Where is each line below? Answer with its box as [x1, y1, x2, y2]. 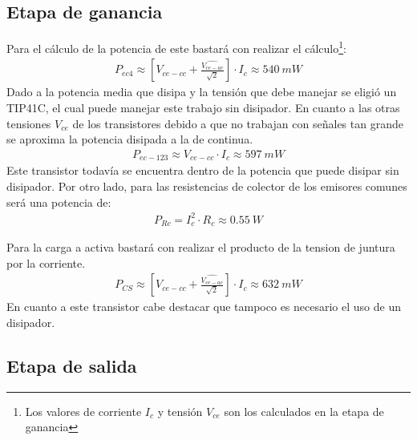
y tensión [157, 402, 203, 419]
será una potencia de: [6, 193, 111, 210]
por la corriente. [6, 254, 86, 271]
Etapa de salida [6, 353, 137, 377]
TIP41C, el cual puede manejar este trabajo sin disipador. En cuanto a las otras [6, 99, 400, 116]
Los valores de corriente [25, 402, 142, 419]
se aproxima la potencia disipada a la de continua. [6, 131, 253, 147]
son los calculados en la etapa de [224, 402, 384, 419]
